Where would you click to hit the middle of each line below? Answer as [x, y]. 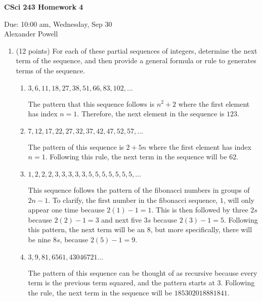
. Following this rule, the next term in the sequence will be [136, 157]
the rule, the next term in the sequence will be [100, 292]
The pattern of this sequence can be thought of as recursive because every [143, 272]
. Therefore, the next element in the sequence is [151, 114]
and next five [122, 219]
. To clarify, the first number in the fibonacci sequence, [133, 200]
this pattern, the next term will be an [86, 229]
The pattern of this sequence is [76, 146]
